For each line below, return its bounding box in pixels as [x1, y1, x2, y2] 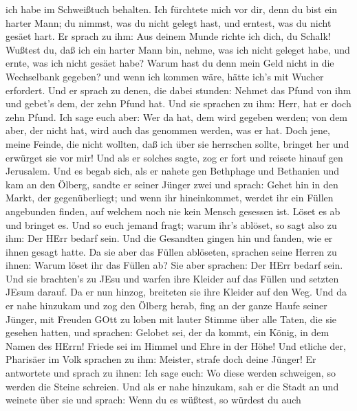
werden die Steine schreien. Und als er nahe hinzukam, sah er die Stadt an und [6, 379, 339, 393]
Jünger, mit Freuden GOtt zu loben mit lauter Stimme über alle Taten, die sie [6, 311, 337, 326]
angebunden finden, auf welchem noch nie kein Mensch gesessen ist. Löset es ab [6, 203, 340, 218]
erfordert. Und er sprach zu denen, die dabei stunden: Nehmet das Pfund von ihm [6, 82, 351, 97]
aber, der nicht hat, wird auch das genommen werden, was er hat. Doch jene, [6, 123, 330, 137]
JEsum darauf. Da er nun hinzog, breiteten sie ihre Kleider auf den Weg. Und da [6, 285, 347, 299]
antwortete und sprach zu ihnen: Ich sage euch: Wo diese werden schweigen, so [6, 366, 336, 380]
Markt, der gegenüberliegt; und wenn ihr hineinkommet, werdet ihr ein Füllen [6, 190, 334, 205]
